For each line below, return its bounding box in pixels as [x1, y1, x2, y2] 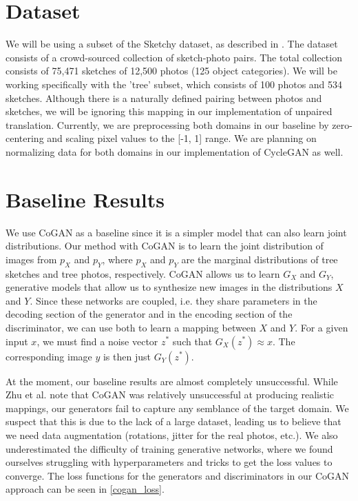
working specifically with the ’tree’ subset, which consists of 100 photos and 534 [6, 76, 343, 91]
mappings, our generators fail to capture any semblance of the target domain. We [6, 400, 349, 415]
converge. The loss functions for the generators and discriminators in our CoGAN [6, 468, 349, 482]
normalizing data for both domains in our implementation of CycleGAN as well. [6, 144, 344, 159]
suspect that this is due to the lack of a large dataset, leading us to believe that [6, 414, 341, 429]
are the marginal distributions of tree [181, 252, 338, 266]
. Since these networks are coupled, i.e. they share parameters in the [30, 293, 317, 307]
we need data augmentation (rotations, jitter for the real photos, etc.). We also [6, 427, 338, 442]
